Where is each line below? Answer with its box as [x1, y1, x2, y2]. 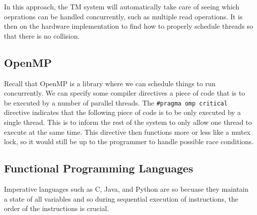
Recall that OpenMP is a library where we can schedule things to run [4, 78, 216, 88]
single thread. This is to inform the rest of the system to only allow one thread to [4, 117, 252, 127]
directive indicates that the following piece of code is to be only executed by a [4, 107, 241, 117]
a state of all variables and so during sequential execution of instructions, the [4, 193, 238, 204]
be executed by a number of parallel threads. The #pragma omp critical [4, 97, 228, 107]
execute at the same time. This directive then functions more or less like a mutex [4, 126, 251, 137]
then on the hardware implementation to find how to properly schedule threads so [4, 21, 254, 31]
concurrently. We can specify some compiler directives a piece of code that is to [4, 88, 245, 98]
